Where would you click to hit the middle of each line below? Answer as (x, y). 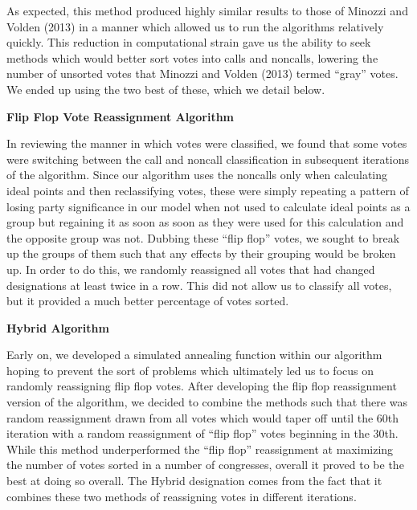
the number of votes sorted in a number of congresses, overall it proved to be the (205, 465)
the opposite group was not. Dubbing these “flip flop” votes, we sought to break (203, 237)
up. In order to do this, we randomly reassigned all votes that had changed (191, 269)
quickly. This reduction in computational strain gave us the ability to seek (189, 42)
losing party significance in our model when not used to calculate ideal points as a (208, 206)
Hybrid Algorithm (58, 327)
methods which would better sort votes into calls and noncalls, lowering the (192, 57)
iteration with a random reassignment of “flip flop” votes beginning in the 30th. (202, 433)
